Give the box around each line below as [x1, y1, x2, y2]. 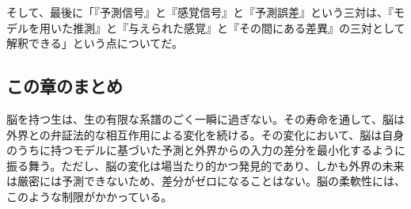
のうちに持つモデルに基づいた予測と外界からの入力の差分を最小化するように [6, 142, 405, 158]
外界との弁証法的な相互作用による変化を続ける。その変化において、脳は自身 [6, 126, 405, 142]
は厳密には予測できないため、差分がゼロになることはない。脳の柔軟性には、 [6, 173, 405, 189]
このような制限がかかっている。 [6, 188, 173, 204]
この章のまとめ [6, 74, 123, 98]
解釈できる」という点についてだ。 [6, 35, 183, 51]
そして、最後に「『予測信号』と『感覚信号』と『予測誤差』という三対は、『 [6, 4, 394, 20]
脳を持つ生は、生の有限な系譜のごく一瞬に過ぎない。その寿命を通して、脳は [6, 110, 405, 127]
